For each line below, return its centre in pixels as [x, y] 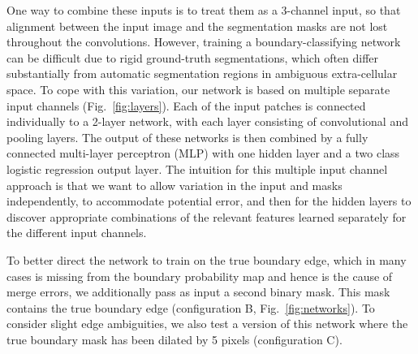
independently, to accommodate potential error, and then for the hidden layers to [209, 201]
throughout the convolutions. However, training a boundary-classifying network [204, 42]
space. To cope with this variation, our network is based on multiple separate [198, 89]
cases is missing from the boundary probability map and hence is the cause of [200, 276]
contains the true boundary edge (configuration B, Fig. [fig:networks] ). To [191, 307]
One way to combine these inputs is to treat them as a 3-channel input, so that [204, 10]
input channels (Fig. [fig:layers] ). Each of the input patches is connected [186, 105]
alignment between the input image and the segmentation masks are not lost [197, 26]
